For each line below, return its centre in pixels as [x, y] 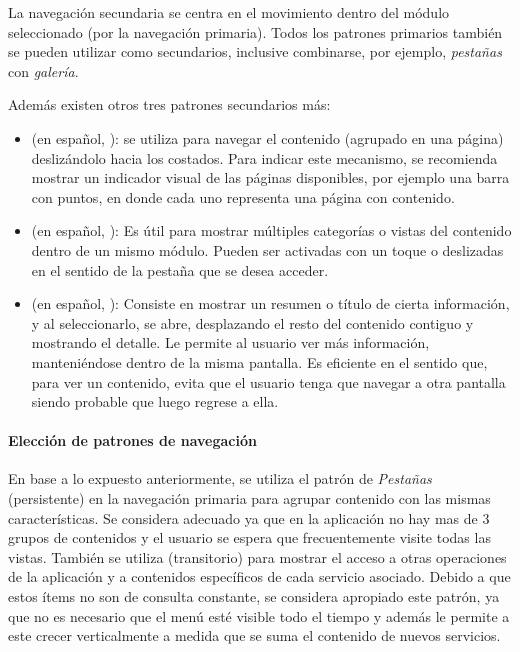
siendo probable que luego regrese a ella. [155, 401]
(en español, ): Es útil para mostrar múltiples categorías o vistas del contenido [271, 230]
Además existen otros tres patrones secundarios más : [169, 104]
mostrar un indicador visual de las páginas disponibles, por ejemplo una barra [270, 177]
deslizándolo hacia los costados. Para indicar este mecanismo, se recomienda [264, 157]
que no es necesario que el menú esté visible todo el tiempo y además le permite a [259, 615]
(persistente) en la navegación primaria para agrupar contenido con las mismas [249, 498]
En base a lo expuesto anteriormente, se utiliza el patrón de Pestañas [220, 478]
